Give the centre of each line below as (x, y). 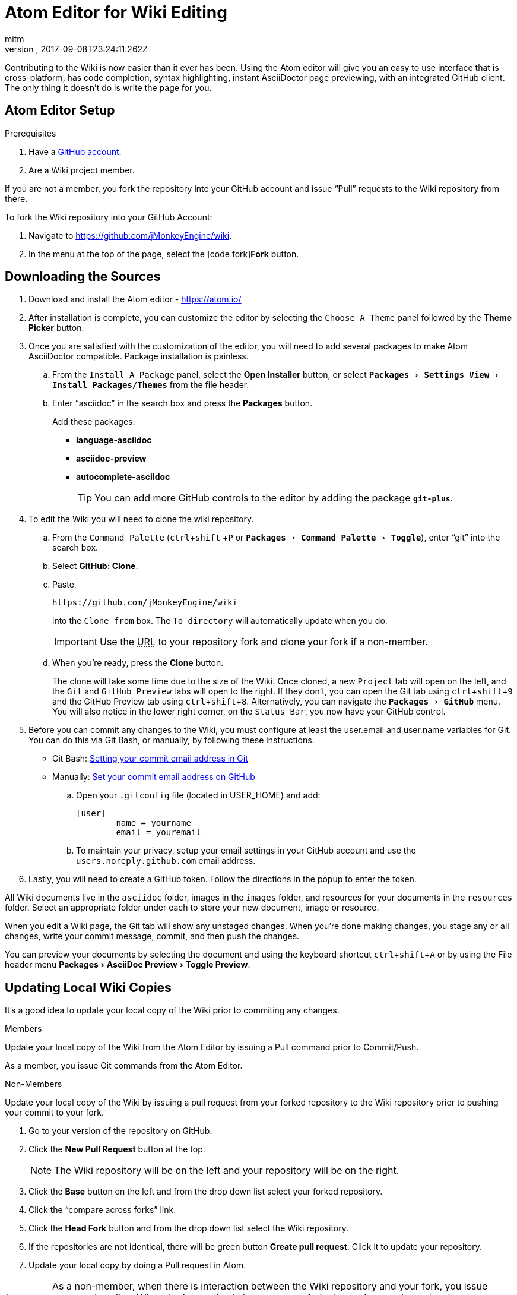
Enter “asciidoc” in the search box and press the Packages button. (183, 403)
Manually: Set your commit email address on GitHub (154, 777)
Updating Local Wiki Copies (88, 987)
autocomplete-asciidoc (123, 477)
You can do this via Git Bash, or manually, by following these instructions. (172, 740)
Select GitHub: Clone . (95, 566)
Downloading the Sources (83, 277)
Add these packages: (94, 422)
